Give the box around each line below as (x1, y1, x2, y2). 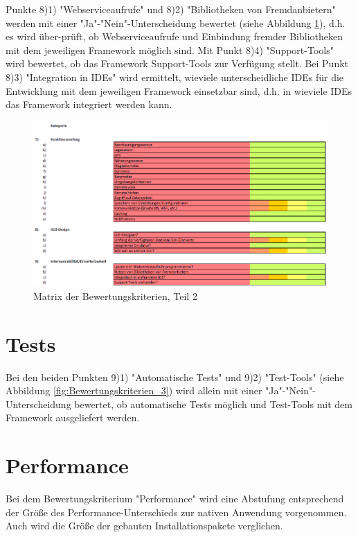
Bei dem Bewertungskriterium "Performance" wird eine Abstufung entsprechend (6, 491, 344, 506)
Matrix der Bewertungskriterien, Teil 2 (33, 288, 197, 303)
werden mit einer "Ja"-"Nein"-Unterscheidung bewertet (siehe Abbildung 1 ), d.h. (6, 15, 346, 30)
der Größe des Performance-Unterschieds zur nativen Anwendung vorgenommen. (6, 504, 347, 519)
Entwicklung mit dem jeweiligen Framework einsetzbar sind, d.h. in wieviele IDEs (6, 83, 352, 98)
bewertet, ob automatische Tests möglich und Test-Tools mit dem (74, 396, 352, 411)
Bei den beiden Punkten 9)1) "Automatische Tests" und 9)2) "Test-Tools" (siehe (6, 369, 344, 384)
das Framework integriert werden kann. (6, 97, 172, 112)
